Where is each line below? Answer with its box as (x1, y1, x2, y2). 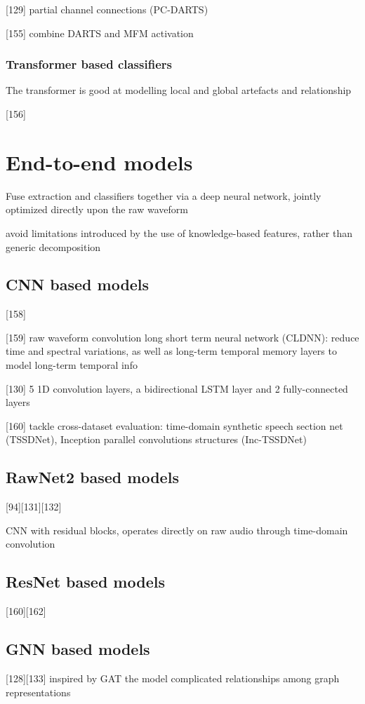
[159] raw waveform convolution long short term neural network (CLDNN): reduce (6, 330, 359, 344)
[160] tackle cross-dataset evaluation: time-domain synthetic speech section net (6, 418, 343, 433)
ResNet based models (6, 571, 165, 593)
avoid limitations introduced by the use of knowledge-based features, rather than (6, 225, 352, 240)
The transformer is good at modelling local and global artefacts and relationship (6, 83, 352, 97)
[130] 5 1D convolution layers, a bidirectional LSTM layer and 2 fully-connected (6, 381, 348, 395)
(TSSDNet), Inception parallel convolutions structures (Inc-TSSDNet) (6, 432, 307, 447)
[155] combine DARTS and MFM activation (6, 25, 194, 40)
